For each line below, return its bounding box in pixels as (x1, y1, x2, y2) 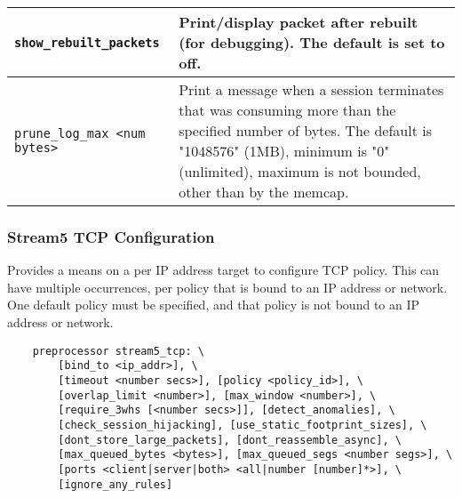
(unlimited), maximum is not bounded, (179, 161, 421, 181)
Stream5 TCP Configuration (7, 225, 215, 247)
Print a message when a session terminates (179, 79, 444, 100)
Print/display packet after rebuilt (179, 12, 418, 32)
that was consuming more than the (179, 100, 396, 120)
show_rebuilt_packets (14, 35, 160, 50)
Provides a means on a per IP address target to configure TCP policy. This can (7, 261, 440, 279)
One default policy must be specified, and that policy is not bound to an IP (7, 295, 420, 314)
